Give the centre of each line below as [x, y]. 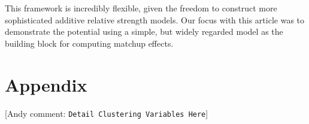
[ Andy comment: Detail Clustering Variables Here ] [107, 113]
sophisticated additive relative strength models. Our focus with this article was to [155, 19]
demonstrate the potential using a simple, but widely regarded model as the [144, 31]
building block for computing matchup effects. [89, 43]
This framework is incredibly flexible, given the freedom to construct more [141, 8]
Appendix [46, 84]
